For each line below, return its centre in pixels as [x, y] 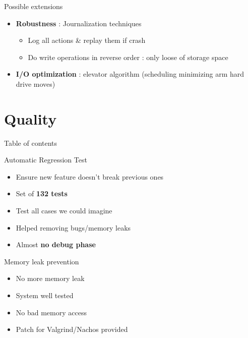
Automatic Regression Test [46, 160]
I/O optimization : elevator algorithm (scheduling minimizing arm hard [130, 74]
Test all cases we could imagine [64, 211]
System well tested [45, 295]
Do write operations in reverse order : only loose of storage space [128, 57]
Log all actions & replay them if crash [87, 40]
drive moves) [36, 83]
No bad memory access [51, 312]
